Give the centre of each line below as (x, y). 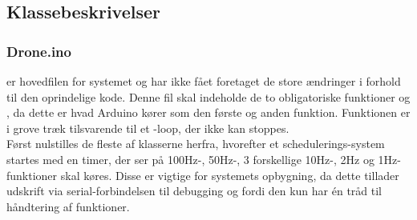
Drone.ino (39, 51)
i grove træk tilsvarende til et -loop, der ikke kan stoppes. (148, 128)
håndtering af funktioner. (68, 206)
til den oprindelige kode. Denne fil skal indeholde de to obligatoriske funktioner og (208, 96)
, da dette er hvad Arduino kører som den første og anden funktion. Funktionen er (208, 112)
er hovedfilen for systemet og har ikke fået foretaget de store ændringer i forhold (204, 81)
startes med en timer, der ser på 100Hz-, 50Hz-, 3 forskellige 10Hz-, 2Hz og (190, 159)
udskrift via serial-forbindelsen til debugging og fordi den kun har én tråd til (194, 191)
